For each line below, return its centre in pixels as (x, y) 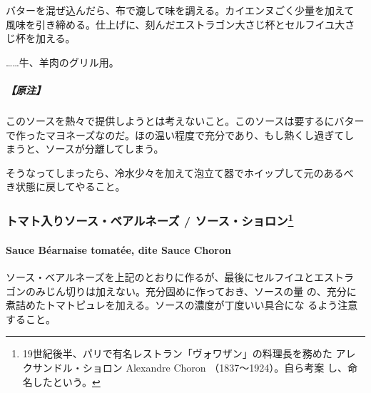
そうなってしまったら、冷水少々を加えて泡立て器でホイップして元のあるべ (180, 172)
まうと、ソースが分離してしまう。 (85, 149)
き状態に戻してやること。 (66, 187)
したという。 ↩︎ (66, 381)
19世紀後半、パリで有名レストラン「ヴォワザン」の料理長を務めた (177, 353)
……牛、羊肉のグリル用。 (62, 62)
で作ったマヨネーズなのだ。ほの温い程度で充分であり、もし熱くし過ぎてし (180, 134)
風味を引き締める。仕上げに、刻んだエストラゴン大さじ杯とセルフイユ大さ (181, 24)
